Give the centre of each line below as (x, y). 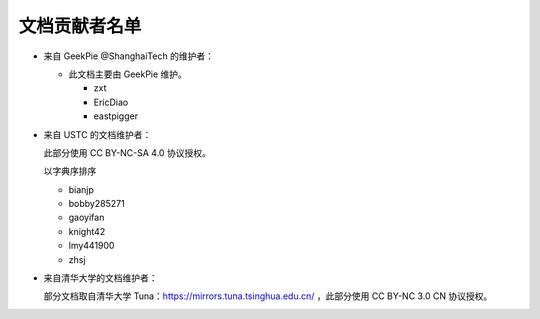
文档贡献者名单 (80, 26)
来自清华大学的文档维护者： (100, 278)
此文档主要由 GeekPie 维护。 (127, 74)
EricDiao (111, 102)
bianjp (81, 189)
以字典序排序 (70, 171)
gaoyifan (86, 217)
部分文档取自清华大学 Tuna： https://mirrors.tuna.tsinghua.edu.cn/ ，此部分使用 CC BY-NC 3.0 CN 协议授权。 (268, 296)
